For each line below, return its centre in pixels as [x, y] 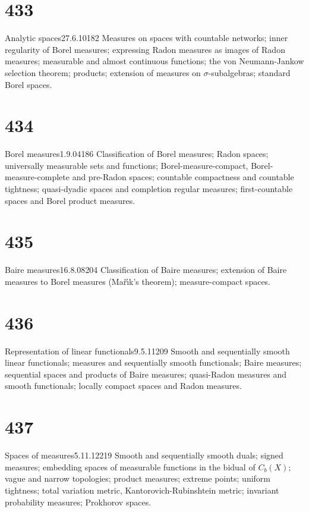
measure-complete [37, 177]
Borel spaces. [29, 84]
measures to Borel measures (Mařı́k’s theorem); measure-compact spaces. [138, 281]
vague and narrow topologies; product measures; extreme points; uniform [138, 478]
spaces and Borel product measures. [70, 200]
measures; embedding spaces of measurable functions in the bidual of [130, 467]
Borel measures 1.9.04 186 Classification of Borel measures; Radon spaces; [137, 154]
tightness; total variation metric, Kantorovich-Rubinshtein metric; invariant [142, 490]
